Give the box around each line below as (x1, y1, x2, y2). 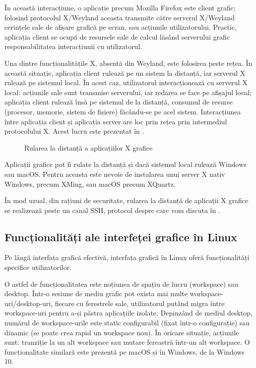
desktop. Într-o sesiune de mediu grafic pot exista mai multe (4, 288, 188, 299)
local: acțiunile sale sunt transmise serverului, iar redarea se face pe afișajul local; (4, 87, 252, 97)
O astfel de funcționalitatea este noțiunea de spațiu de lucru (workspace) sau (4, 278, 239, 289)
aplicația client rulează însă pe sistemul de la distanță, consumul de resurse (4, 97, 233, 107)
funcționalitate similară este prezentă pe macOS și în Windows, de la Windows (4, 346, 245, 357)
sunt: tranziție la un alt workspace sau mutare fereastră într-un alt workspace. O (4, 337, 250, 347)
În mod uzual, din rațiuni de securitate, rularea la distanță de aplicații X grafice (4, 195, 249, 206)
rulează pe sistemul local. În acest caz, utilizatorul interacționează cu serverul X (4, 77, 248, 88)
